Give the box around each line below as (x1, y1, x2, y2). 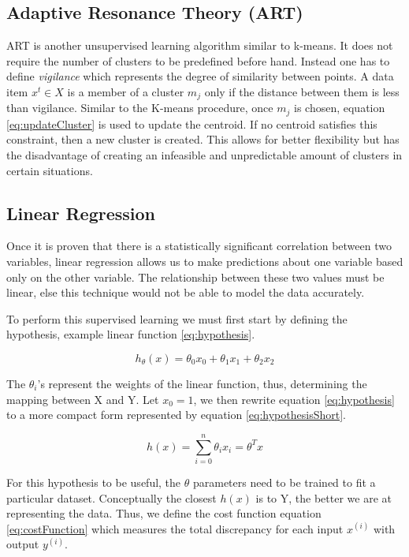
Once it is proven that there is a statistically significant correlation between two (6, 237, 392, 254)
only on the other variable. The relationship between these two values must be (6, 268, 385, 285)
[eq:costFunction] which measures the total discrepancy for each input (6, 520, 344, 536)
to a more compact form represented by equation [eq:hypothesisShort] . (6, 406, 346, 423)
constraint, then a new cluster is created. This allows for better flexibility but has (6, 131, 400, 148)
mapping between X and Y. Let (6, 391, 159, 407)
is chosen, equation (293, 99, 385, 116)
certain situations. (6, 162, 93, 178)
